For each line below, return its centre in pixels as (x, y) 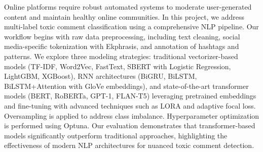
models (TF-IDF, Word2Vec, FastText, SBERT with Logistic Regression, (118, 66)
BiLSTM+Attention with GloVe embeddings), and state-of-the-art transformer (126, 86)
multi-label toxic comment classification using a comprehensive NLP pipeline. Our (131, 27)
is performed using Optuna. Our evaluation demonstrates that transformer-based (130, 125)
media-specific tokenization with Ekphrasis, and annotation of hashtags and (122, 46)
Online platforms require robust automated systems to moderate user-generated (128, 7)
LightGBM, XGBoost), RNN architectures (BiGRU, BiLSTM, (101, 76)
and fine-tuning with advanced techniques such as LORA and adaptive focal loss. (130, 105)
